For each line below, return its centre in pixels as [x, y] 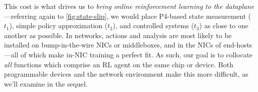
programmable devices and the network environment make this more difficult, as [126, 74]
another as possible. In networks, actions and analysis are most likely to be [118, 35]
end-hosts [238, 45]
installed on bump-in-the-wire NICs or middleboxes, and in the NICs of [113, 45]
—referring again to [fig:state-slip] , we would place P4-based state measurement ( [128, 16]
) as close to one [224, 25]
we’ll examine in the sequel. [46, 83]
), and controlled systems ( [153, 25]
